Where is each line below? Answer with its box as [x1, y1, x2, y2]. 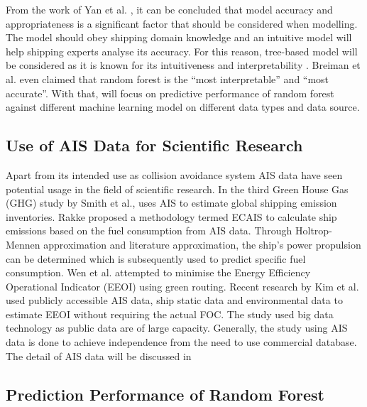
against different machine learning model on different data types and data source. [6, 99, 360, 114]
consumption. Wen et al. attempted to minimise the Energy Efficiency [6, 265, 311, 280]
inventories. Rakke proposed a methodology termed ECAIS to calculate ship [6, 209, 337, 224]
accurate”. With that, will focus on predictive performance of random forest [6, 85, 334, 100]
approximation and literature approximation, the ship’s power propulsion [43, 237, 361, 251]
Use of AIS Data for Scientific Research [6, 134, 303, 156]
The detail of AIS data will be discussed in [6, 348, 192, 363]
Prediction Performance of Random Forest [6, 383, 324, 405]
